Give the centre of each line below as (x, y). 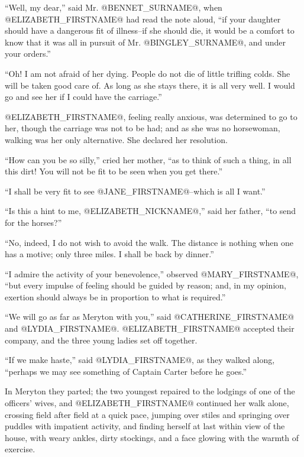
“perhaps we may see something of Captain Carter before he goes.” (126, 371)
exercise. (20, 449)
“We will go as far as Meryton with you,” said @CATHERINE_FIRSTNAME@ (150, 317)
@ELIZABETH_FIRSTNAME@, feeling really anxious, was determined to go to (151, 116)
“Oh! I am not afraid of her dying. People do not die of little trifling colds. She (148, 73)
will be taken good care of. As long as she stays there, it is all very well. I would (150, 85)
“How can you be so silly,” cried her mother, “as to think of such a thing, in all (148, 159)
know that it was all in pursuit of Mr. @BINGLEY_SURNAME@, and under (145, 42)
